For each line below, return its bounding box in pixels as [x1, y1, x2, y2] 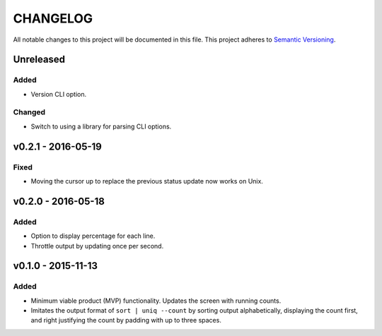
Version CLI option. [30, 90, 87, 98]
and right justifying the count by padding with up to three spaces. [30, 316, 222, 325]
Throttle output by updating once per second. [30, 241, 164, 250]
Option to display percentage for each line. [30, 232, 156, 240]
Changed [13, 107, 46, 117]
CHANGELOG [13, 11, 93, 26]
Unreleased [13, 54, 66, 66]
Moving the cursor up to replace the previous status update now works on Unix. [30, 177, 263, 185]
